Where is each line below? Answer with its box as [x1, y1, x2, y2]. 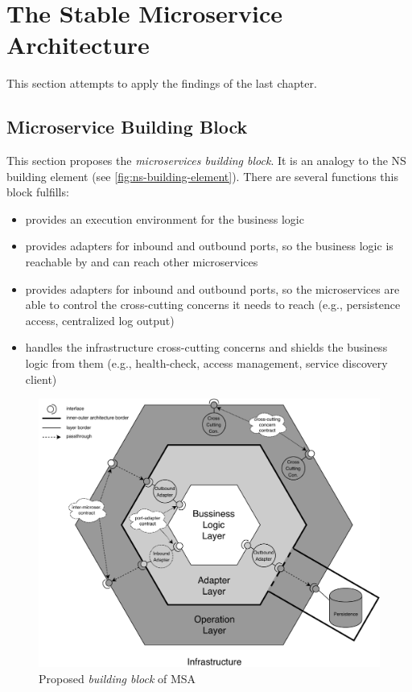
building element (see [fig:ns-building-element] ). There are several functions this [6, 167, 399, 184]
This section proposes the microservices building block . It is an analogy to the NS [6, 152, 406, 169]
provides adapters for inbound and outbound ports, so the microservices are [25, 280, 400, 297]
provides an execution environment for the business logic [25, 210, 304, 227]
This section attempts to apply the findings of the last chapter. [6, 75, 317, 92]
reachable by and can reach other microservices [25, 253, 258, 270]
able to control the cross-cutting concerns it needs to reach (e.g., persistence [25, 296, 401, 313]
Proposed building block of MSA [39, 669, 196, 686]
